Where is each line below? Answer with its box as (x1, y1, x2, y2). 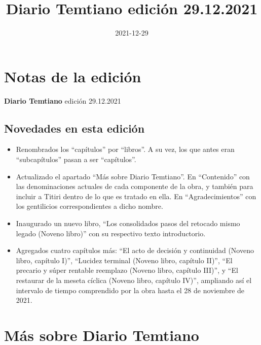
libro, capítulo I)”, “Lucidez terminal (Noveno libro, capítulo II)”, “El (16, 255, 233, 265)
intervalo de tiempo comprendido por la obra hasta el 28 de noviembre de (16, 285, 245, 295)
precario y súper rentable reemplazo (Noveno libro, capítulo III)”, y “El (16, 265, 238, 275)
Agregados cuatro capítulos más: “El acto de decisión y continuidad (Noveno (16, 245, 254, 256)
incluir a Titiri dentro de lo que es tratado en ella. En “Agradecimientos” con (16, 191, 256, 201)
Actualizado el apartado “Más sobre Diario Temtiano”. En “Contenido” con (16, 171, 250, 181)
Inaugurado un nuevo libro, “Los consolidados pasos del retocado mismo (16, 218, 240, 229)
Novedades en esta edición (4, 120, 145, 136)
